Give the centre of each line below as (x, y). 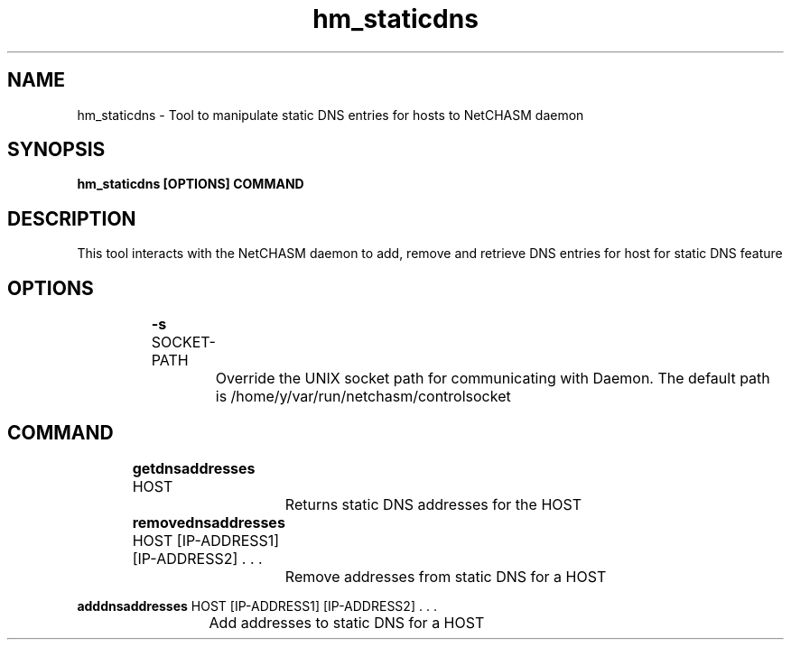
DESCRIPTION (72, 218)
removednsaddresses (209, 522)
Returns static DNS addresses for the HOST (433, 504)
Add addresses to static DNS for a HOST (347, 622)
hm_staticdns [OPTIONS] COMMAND (191, 184)
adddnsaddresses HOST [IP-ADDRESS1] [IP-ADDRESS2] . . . (257, 605)
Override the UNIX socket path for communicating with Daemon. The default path (493, 379)
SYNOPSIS (56, 150)
